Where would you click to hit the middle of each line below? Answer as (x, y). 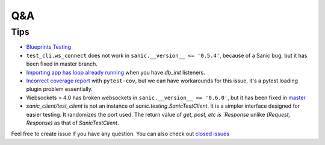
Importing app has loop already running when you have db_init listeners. (116, 72)
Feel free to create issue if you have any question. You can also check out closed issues (120, 134)
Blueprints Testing (49, 47)
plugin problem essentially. (60, 89)
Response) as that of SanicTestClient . (73, 123)
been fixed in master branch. (62, 64)
